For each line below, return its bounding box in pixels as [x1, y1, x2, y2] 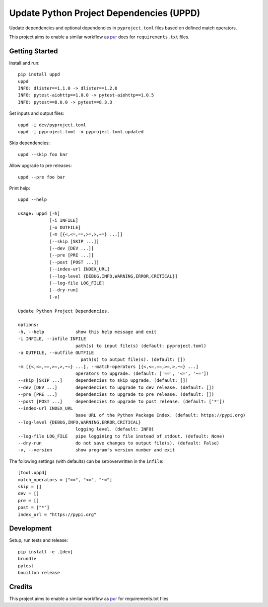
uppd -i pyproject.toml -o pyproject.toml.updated [18, 129, 144, 134]
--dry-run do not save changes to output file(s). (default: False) [18, 440, 220, 446]
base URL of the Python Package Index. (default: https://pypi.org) [75, 413, 246, 418]
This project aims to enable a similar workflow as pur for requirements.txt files [9, 596, 169, 602]
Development [9, 524, 52, 533]
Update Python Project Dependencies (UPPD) [9, 7, 201, 18]
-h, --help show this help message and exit [18, 329, 157, 335]
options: [18, 322, 39, 328]
